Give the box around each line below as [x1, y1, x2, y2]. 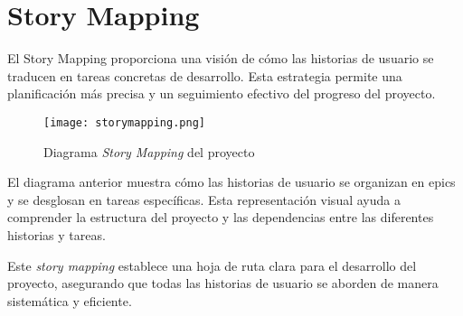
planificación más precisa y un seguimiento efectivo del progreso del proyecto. [7, 84, 436, 103]
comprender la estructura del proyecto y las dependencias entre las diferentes [7, 208, 434, 227]
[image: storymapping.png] [43, 116, 205, 129]
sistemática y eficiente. [7, 291, 132, 310]
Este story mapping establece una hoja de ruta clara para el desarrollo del [7, 256, 417, 274]
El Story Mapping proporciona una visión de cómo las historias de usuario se [7, 49, 434, 68]
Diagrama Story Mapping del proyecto [43, 142, 255, 161]
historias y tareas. [7, 225, 106, 244]
